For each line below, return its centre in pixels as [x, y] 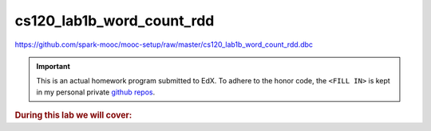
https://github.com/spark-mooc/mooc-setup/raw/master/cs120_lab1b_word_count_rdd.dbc [164, 44]
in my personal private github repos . [96, 92]
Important [53, 66]
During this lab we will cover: [73, 115]
